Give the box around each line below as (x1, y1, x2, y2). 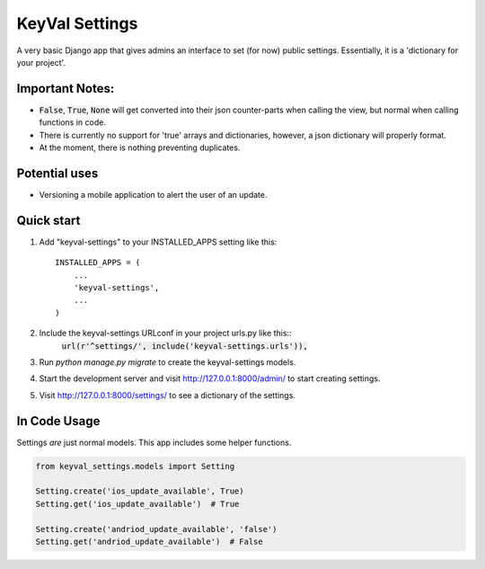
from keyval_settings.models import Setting (35, 461, 235, 471)
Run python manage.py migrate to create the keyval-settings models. (39, 356, 296, 368)
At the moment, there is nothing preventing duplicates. (39, 142, 241, 153)
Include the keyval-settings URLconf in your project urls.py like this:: (39, 328, 292, 339)
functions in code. (39, 117, 107, 128)
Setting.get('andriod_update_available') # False (35, 536, 264, 547)
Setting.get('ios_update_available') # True (35, 499, 240, 509)
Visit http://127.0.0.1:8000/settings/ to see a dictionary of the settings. (39, 389, 296, 400)
